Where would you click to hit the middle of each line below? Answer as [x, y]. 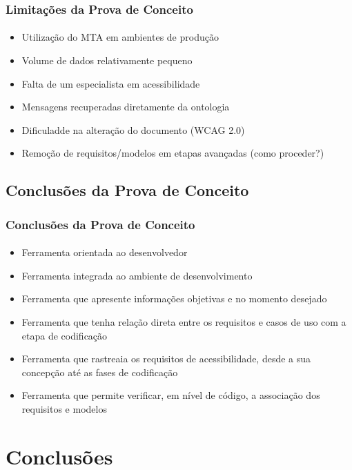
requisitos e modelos [64, 408]
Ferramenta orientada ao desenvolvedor [105, 252]
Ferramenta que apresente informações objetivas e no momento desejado [174, 298]
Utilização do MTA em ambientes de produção [120, 37]
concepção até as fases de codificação [100, 372]
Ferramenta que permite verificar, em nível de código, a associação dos [171, 395]
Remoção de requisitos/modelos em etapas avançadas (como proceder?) [173, 153]
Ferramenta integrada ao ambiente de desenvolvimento [137, 275]
